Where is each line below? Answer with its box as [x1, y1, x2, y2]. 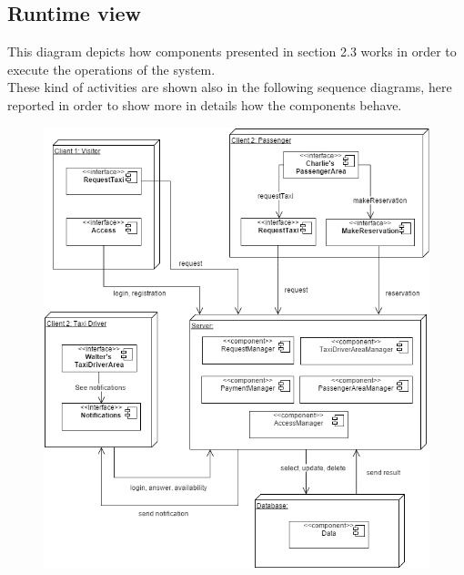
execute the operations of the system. [7, 59, 216, 78]
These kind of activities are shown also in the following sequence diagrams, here [7, 77, 452, 97]
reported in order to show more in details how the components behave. [7, 95, 402, 114]
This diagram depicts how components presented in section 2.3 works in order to [7, 42, 457, 61]
